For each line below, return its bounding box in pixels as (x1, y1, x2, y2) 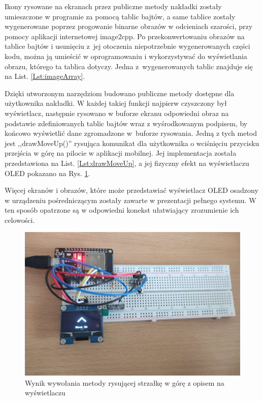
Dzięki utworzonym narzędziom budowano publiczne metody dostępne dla (5, 88, 235, 98)
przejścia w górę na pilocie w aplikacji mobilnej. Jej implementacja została (5, 148, 237, 158)
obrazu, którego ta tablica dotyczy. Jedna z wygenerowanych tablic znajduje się (5, 61, 253, 71)
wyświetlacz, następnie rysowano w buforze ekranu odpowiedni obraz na (5, 107, 229, 118)
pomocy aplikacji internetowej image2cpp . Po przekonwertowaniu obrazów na (5, 31, 245, 41)
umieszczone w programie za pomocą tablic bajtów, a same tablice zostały (5, 11, 236, 21)
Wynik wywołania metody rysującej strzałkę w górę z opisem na (25, 377, 224, 388)
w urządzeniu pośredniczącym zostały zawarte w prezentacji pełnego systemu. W (5, 194, 256, 205)
